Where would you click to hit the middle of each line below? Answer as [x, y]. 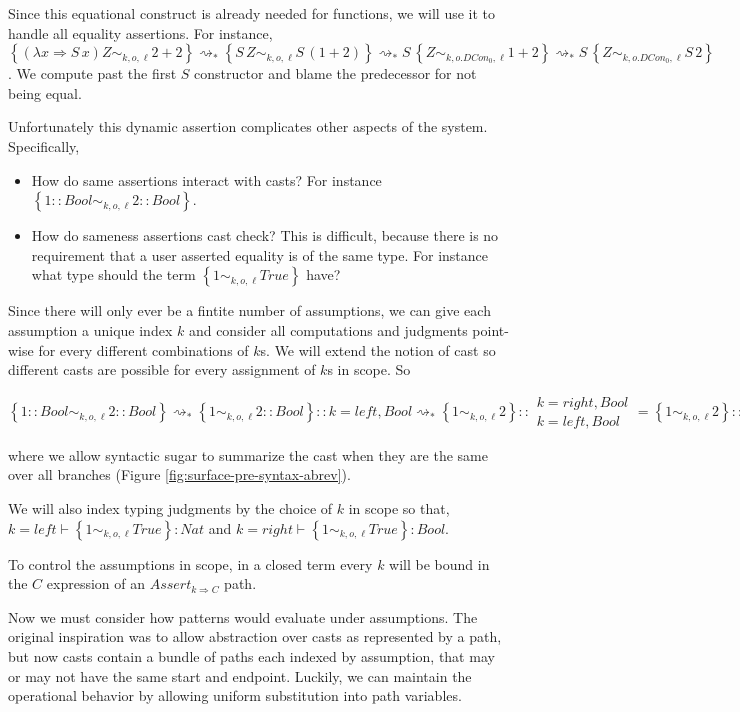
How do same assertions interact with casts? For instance [206, 179]
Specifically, [44, 145]
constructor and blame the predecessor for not [335, 73]
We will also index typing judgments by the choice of [170, 507]
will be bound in [439, 563]
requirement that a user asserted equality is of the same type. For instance [259, 254]
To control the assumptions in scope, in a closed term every [190, 563]
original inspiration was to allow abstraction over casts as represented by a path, [255, 636]
